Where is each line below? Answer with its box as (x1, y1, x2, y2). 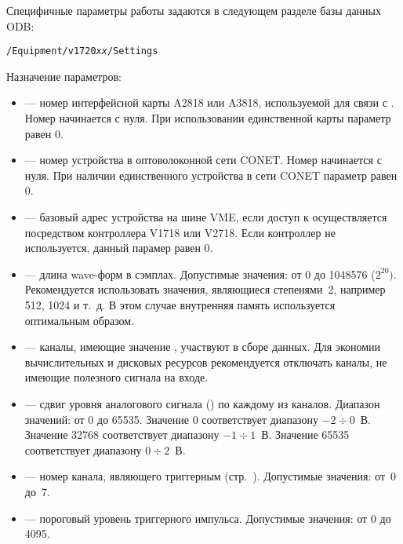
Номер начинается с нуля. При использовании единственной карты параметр (24, 110, 391, 126)
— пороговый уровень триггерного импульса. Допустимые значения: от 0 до (24, 509, 391, 526)
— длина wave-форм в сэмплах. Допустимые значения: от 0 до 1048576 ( (24, 265, 376, 282)
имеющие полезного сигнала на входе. (24, 369, 209, 385)
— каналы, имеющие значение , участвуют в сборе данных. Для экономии (24, 338, 381, 355)
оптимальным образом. (24, 312, 135, 328)
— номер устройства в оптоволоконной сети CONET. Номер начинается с (24, 152, 382, 168)
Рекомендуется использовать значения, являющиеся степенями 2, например (24, 281, 386, 298)
